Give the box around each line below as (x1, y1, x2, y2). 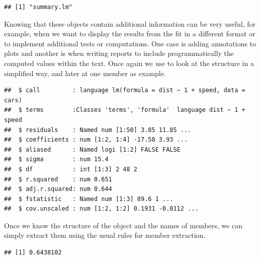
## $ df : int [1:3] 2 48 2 (4, 165, 137, 173)
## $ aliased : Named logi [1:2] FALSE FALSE (4, 146, 181, 153)
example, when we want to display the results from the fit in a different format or (4, 28, 255, 39)
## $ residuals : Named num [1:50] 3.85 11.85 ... (4, 126, 192, 134)
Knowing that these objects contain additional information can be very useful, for (4, 18, 256, 29)
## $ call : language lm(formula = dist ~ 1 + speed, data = (4, 87, 245, 94)
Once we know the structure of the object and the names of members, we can (4, 220, 242, 230)
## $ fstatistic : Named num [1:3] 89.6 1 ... (4, 195, 174, 203)
